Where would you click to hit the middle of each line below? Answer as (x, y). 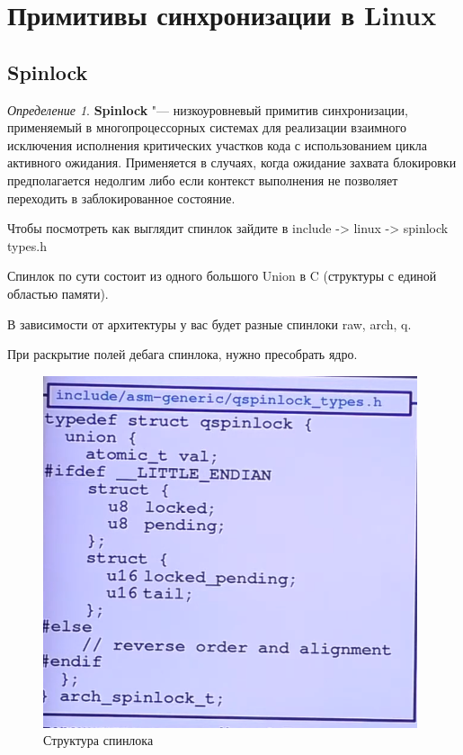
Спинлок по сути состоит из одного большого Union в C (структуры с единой (222, 276)
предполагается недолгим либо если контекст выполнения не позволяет (203, 180)
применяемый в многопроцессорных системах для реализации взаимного (207, 127)
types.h (27, 245)
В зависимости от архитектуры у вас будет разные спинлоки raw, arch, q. (209, 324)
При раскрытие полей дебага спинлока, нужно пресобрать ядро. (183, 354)
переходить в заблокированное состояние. (121, 198)
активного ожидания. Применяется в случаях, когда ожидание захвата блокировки (232, 162)
